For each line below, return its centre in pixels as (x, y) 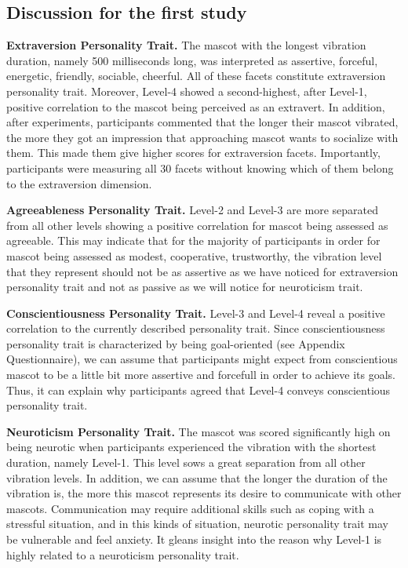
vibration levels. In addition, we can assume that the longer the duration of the (197, 477)
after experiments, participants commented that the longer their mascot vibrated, (202, 122)
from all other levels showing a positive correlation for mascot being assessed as (197, 225)
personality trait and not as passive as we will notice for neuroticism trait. (185, 287)
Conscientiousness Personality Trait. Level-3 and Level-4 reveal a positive (196, 313)
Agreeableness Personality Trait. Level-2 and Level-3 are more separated (193, 210)
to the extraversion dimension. (79, 183)
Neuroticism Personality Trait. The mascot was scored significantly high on (199, 431)
